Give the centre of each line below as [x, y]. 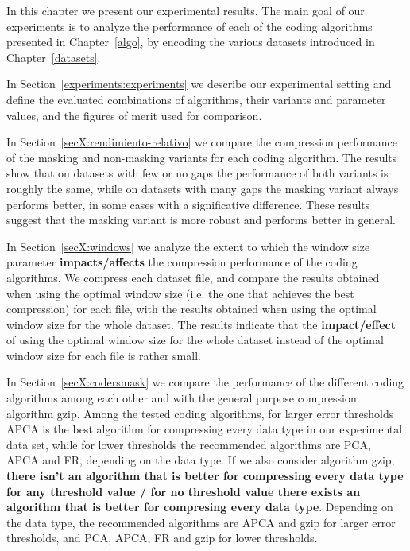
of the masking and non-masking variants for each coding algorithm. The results [202, 157]
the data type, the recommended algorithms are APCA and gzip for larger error [201, 522]
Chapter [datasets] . [54, 57]
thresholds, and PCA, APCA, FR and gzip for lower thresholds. [162, 538]
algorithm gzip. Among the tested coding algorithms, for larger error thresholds [200, 413]
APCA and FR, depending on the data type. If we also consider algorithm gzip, [201, 460]
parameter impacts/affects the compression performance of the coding [182, 262]
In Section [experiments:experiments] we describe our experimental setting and [199, 84]
